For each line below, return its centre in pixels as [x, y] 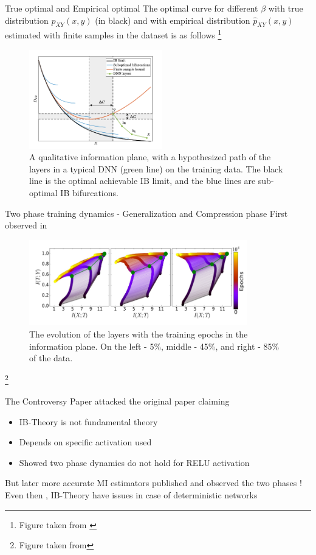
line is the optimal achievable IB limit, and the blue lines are [143, 181]
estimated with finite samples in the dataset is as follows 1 [113, 34]
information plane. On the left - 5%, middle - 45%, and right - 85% [154, 346]
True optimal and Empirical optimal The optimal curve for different [132, 8]
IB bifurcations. [89, 192]
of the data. [51, 358]
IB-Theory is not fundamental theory [88, 421]
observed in [26, 225]
